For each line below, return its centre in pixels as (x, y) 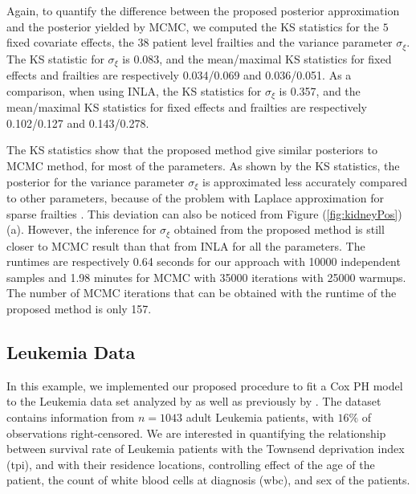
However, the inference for (92, 229)
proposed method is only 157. (79, 308)
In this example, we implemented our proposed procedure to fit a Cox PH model (205, 385)
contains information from (71, 416)
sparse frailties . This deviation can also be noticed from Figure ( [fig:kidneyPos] (202, 213)
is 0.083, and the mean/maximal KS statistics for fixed (257, 58)
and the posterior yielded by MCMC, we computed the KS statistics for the (193, 26)
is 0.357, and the (320, 90)
